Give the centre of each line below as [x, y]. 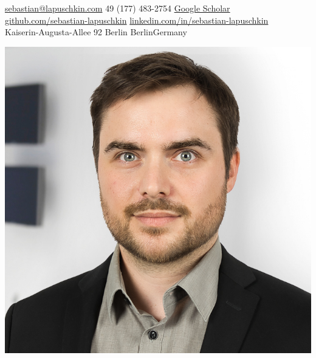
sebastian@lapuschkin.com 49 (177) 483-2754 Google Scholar [118, 8]
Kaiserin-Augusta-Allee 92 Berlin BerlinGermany [96, 32]
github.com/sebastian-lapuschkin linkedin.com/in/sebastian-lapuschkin [137, 20]
